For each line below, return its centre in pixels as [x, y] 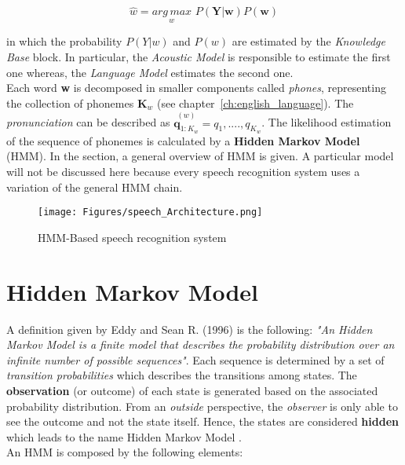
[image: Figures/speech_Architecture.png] [150, 212]
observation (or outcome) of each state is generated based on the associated [192, 390]
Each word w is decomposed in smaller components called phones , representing [196, 88]
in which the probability [64, 41]
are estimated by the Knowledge [308, 41]
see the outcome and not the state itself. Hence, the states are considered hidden [202, 421]
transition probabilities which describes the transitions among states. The [182, 375]
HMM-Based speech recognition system [132, 237]
